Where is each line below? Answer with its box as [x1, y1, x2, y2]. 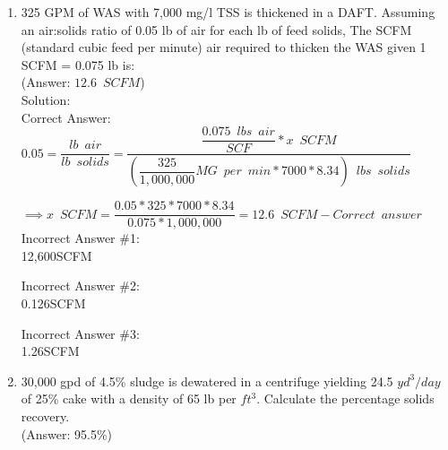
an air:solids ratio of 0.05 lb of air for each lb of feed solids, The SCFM [21, 20, 412, 39]
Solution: [21, 90, 71, 108]
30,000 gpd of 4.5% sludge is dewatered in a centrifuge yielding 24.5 [21, 371, 393, 390]
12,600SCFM [21, 246, 92, 264]
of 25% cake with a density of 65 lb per [21, 389, 237, 408]
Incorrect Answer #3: [21, 324, 140, 342]
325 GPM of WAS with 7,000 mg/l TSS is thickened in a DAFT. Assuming [21, 3, 435, 21]
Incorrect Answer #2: [21, 276, 140, 295]
